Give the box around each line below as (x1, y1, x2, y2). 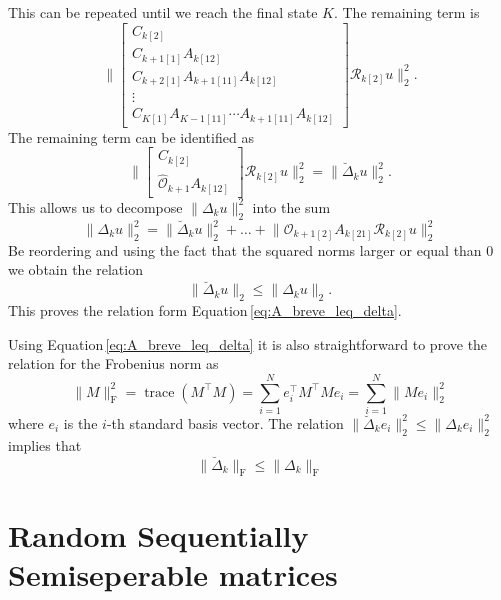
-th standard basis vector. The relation (106, 412, 344, 433)
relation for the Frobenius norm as (8, 353, 219, 374)
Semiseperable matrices (8, 553, 338, 594)
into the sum (252, 196, 331, 217)
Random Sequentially (8, 514, 309, 555)
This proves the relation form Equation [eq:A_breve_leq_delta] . (8, 300, 402, 321)
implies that (8, 434, 82, 455)
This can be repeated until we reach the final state (8, 2, 318, 22)
